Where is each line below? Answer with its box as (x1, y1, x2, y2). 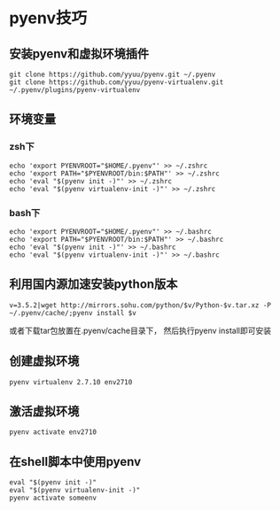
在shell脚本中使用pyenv (9, 453, 142, 469)
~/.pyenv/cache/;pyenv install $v (9, 308, 137, 317)
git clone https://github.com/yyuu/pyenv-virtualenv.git (9, 78, 224, 87)
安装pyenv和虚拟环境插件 (9, 46, 149, 61)
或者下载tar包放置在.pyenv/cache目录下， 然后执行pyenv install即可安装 (9, 325, 272, 336)
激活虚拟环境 (9, 404, 80, 419)
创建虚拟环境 (9, 353, 80, 368)
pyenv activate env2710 (9, 428, 97, 437)
